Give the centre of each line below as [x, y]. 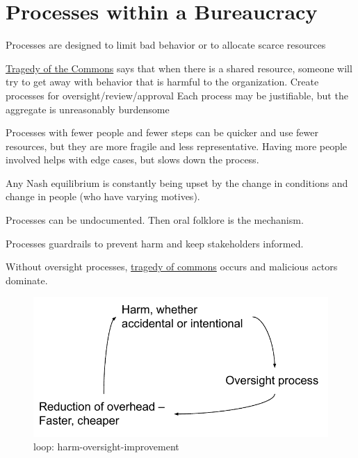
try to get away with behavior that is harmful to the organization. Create [162, 82]
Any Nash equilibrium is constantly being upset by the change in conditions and [177, 182]
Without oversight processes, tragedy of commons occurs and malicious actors [172, 267]
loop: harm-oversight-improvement [106, 447]
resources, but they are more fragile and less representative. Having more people [177, 146]
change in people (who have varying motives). [103, 196]
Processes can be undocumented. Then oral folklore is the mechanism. [155, 220]
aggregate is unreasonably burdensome [88, 109]
